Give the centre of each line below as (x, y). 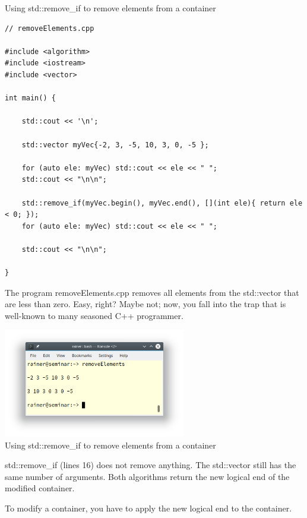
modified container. (40, 488)
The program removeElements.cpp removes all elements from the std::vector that (152, 292)
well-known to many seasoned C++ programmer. (94, 315)
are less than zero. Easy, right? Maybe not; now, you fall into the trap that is (145, 304)
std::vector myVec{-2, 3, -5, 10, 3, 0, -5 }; (115, 145)
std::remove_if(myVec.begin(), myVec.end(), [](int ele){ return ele (162, 203)
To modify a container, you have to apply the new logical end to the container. (148, 508)
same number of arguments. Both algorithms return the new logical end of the (147, 476)
